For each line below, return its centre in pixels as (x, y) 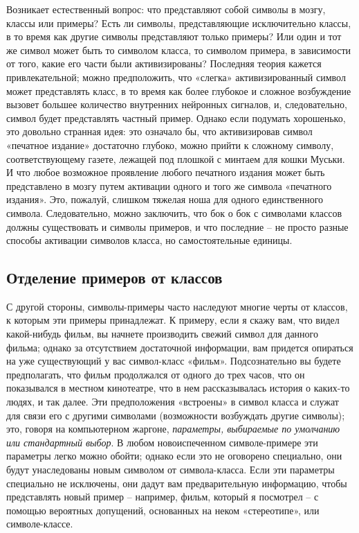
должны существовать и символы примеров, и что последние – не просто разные (177, 226)
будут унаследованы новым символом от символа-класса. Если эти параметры (171, 470)
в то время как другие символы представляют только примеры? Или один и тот (174, 36)
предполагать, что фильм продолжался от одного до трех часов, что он (156, 374)
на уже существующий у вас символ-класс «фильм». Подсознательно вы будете (174, 361)
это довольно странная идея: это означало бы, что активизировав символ (159, 131)
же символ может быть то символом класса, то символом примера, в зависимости (179, 50)
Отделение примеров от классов (114, 278)
